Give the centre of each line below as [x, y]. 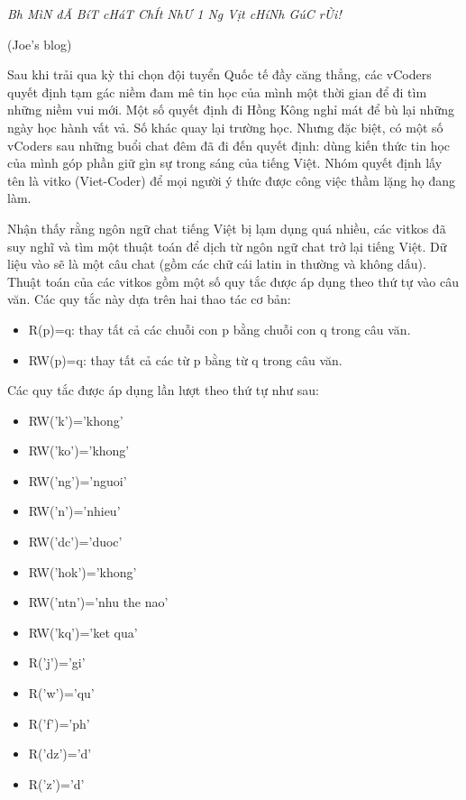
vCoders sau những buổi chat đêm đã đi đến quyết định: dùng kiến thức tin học [229, 145]
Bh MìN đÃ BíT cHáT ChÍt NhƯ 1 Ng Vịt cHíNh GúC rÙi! [174, 14]
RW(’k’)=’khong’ [76, 420]
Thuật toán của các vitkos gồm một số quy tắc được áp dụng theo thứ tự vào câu [233, 281]
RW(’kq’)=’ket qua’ [83, 632]
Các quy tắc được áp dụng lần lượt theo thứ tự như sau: [163, 390]
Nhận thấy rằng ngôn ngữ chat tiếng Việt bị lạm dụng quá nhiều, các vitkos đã [227, 228]
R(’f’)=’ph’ [59, 723]
